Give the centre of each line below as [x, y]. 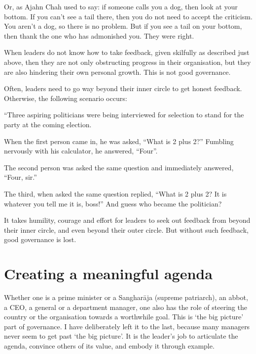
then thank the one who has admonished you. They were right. [99, 35]
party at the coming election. [48, 124]
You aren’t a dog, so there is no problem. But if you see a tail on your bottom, [123, 26]
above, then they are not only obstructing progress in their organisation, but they [128, 62]
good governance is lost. [40, 239]
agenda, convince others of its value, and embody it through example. [109, 345]
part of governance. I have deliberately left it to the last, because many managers [127, 326]
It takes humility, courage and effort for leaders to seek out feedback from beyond [127, 220]
